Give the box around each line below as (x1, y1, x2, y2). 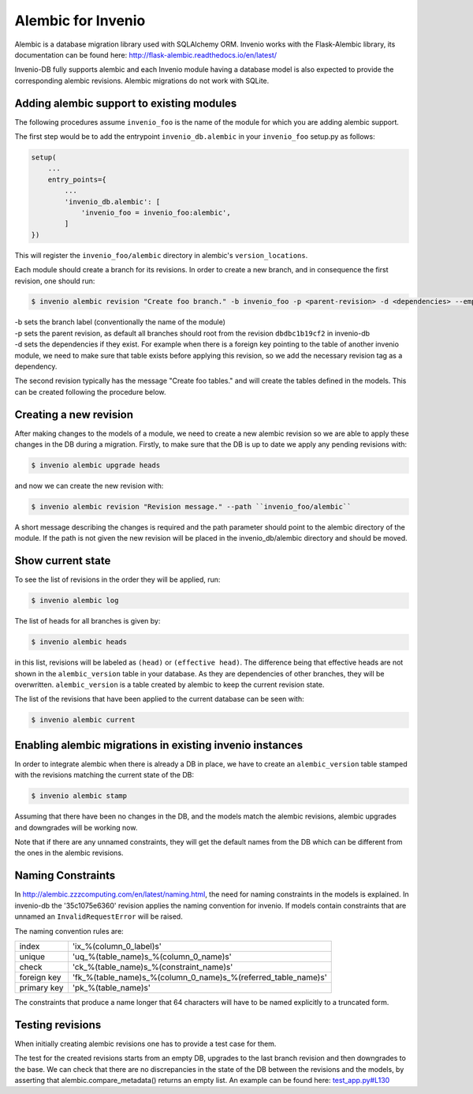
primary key (19, 982, 64, 993)
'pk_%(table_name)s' (72, 982, 151, 993)
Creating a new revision (14, 407, 134, 421)
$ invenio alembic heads (31, 638, 128, 646)
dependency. (14, 362, 58, 371)
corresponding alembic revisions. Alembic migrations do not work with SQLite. (14, 76, 270, 85)
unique (19, 951, 46, 962)
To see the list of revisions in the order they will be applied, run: (14, 575, 221, 584)
